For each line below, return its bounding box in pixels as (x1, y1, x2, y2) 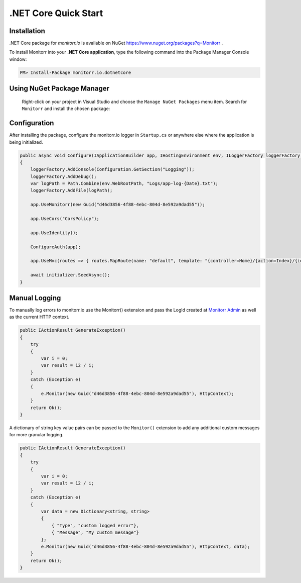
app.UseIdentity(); (30, 230, 79, 236)
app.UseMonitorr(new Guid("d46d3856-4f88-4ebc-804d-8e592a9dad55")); (30, 202, 205, 208)
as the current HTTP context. (9, 314, 70, 320)
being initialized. (9, 139, 43, 145)
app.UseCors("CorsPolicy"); (30, 216, 100, 222)
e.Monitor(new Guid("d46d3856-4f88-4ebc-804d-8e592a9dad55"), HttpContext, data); (41, 543, 250, 549)
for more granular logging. (9, 432, 64, 438)
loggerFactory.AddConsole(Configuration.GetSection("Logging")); (30, 166, 195, 172)
